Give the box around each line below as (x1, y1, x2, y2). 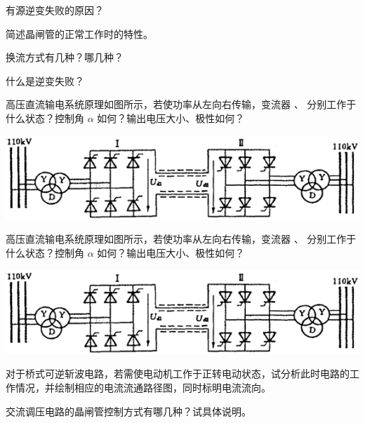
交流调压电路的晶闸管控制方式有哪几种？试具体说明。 (6, 403, 251, 418)
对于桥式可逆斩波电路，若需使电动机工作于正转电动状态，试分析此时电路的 (6, 366, 350, 381)
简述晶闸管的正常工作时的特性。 (6, 26, 153, 41)
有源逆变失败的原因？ (6, 3, 104, 17)
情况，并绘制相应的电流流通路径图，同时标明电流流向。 (15, 380, 271, 394)
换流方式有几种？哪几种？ (6, 50, 124, 65)
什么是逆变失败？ (6, 73, 84, 88)
